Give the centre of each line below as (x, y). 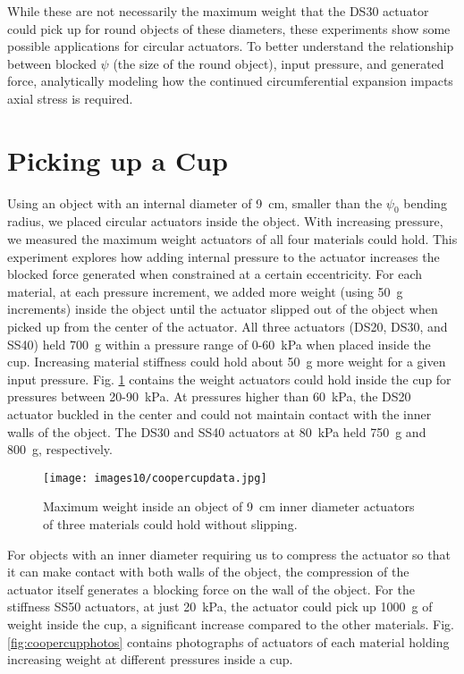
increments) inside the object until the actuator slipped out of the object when (223, 309)
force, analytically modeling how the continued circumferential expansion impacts (230, 81)
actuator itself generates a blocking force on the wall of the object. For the (211, 589)
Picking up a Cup (118, 160)
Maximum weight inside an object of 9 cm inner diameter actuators (229, 506)
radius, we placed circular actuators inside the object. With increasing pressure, (225, 221)
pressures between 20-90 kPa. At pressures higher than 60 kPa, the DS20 (209, 396)
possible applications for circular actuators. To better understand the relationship (231, 46)
